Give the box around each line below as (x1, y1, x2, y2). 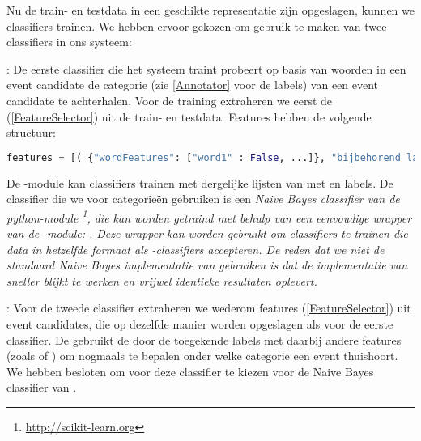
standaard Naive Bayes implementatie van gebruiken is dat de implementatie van (6, 257, 408, 274)
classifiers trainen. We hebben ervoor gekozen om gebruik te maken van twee (6, 17, 387, 34)
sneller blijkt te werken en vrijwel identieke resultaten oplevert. (6, 272, 317, 289)
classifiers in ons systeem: (6, 33, 132, 50)
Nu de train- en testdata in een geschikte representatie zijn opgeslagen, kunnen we (6, 2, 415, 18)
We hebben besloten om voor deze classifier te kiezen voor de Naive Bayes (6, 363, 374, 380)
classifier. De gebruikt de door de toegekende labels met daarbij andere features (6, 331, 402, 348)
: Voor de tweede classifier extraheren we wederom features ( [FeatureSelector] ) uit (6, 299, 411, 316)
